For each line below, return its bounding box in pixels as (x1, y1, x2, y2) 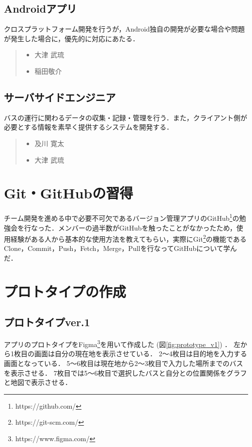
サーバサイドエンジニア (4, 89, 116, 104)
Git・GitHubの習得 (4, 183, 133, 203)
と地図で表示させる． (4, 377, 72, 387)
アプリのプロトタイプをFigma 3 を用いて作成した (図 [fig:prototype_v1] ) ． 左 (4, 338, 240, 349)
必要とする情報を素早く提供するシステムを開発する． (4, 122, 173, 132)
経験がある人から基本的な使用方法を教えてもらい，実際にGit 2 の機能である (10, 232, 247, 244)
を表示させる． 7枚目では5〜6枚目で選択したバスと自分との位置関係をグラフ (4, 367, 247, 378)
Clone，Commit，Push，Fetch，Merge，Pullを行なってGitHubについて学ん (4, 243, 237, 253)
